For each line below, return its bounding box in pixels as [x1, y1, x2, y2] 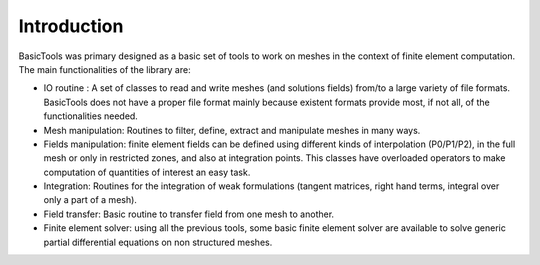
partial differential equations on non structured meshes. [43, 236, 273, 248]
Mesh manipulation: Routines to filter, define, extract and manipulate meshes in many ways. [43, 124, 421, 136]
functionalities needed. [43, 110, 139, 122]
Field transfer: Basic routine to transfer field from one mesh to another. [43, 208, 335, 220]
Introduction [18, 15, 124, 37]
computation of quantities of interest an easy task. [43, 166, 251, 178]
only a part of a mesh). [43, 194, 137, 206]
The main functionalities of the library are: [18, 63, 191, 75]
